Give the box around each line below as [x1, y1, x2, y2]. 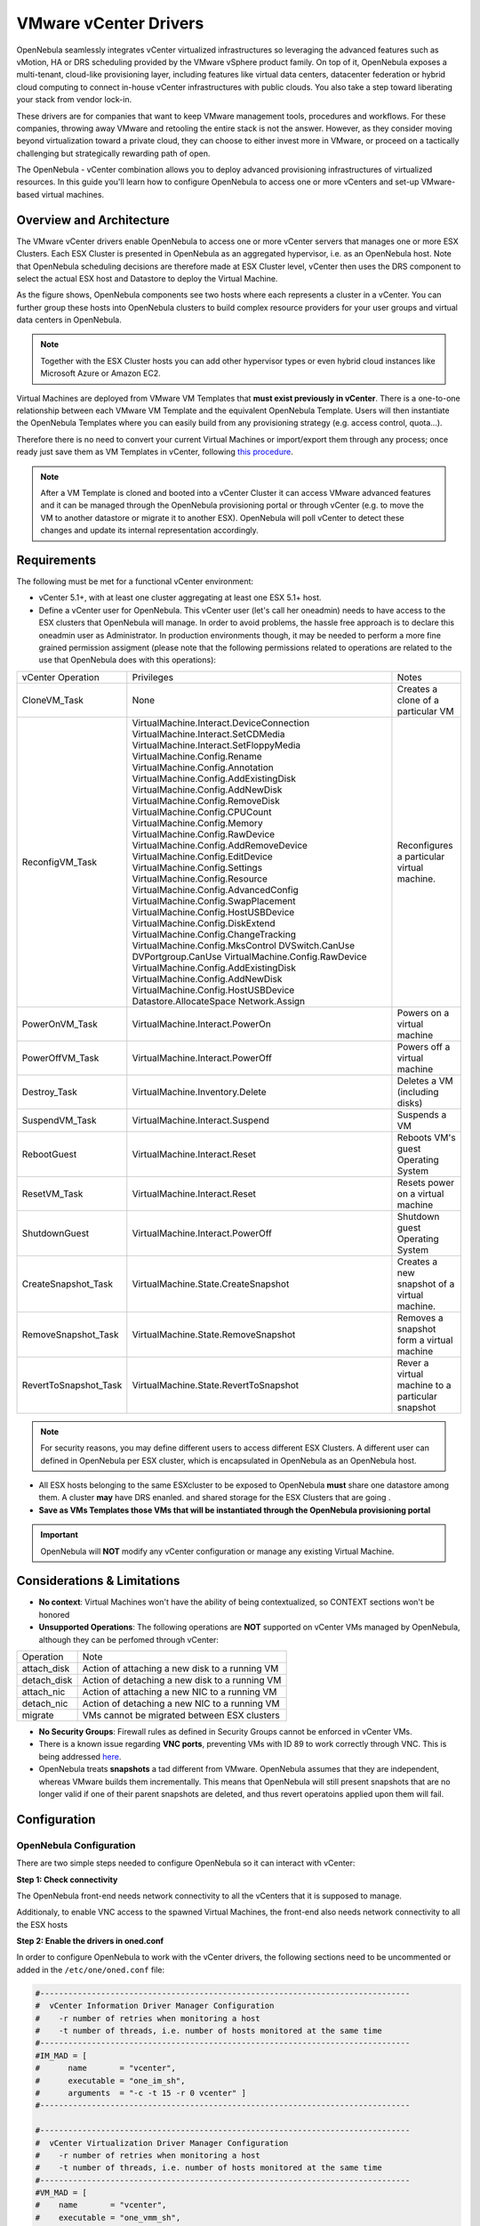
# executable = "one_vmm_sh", [35, 2213, 181, 2222]
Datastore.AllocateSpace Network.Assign [132, 995, 306, 1007]
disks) [396, 1096, 423, 1109]
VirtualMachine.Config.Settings [132, 861, 262, 873]
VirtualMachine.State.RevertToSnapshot [132, 1378, 300, 1391]
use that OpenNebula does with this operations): [38, 654, 217, 665]
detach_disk [21, 1674, 73, 1686]
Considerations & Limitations [16, 1573, 180, 1588]
